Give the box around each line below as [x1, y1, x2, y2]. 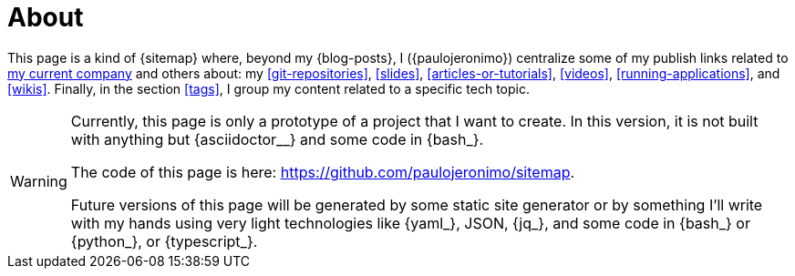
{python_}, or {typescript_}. [70, 231, 258, 250]
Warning [10, 171, 67, 190]
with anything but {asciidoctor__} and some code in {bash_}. [70, 129, 484, 148]
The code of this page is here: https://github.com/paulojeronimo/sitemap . [70, 162, 575, 181]
